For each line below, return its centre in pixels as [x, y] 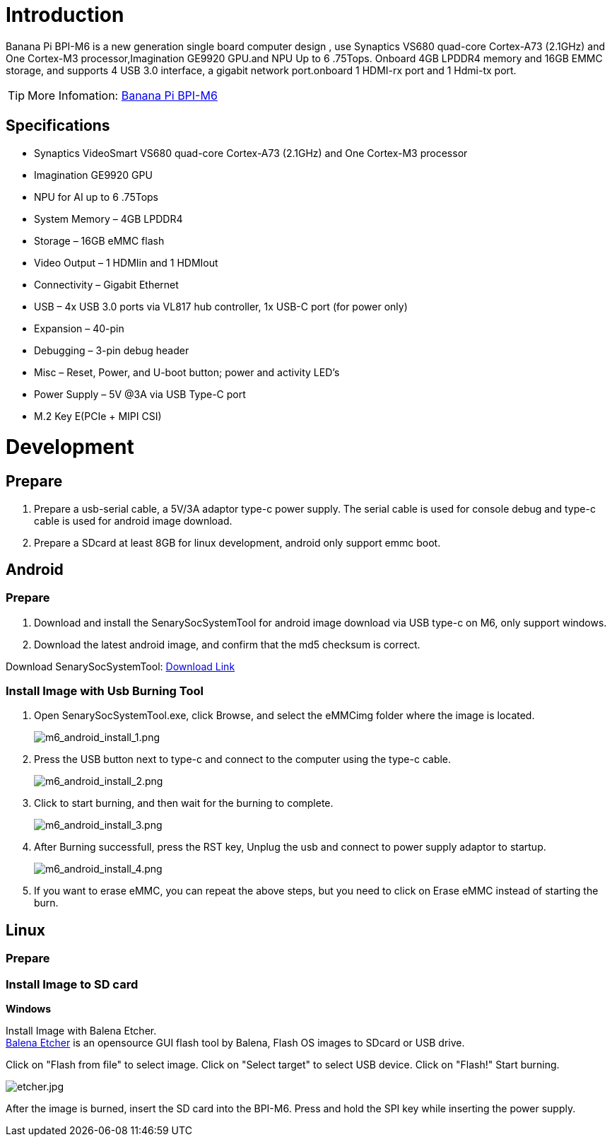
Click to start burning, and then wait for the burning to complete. [184, 803]
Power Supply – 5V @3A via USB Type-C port [140, 394]
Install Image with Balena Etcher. [81, 1031]
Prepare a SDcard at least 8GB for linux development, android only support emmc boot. [237, 542]
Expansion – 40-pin [79, 328]
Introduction [65, 15]
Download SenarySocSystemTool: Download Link [120, 666]
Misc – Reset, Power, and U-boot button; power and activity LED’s [187, 372]
